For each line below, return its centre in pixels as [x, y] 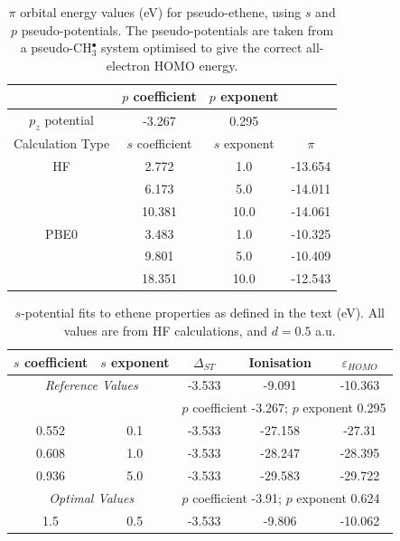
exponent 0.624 [338, 497]
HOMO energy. [196, 65]
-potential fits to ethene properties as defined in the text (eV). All [203, 313]
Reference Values [91, 385]
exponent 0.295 [344, 408]
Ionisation [280, 361]
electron [128, 65]
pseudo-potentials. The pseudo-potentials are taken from [177, 29]
